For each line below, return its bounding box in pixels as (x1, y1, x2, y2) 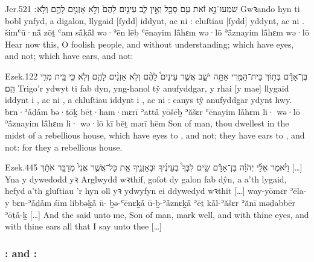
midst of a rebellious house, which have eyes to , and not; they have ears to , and (5, 128, 305, 141)
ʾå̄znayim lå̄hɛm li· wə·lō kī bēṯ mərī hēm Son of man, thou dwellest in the (5, 117, 289, 129)
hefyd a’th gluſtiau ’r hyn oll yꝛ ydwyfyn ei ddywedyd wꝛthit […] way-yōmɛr (5, 184, 287, 197)
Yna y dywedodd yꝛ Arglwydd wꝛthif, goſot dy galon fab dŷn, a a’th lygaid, (5, 172, 287, 185)
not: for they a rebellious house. (5, 140, 123, 153)
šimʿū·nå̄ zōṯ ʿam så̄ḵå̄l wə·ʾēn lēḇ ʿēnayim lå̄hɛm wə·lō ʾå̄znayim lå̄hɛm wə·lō (5, 26, 309, 39)
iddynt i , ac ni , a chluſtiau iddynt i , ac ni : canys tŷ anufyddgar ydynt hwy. (5, 93, 292, 106)
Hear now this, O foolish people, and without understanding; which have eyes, (5, 37, 294, 50)
